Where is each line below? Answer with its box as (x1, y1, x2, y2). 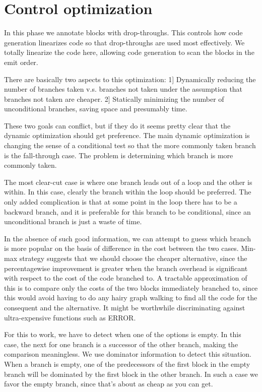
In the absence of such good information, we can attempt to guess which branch (4, 233, 251, 243)
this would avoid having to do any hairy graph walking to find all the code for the (4, 292, 257, 303)
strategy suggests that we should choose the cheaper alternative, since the (19, 253, 247, 263)
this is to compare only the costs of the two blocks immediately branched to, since (4, 282, 258, 293)
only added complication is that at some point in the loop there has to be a (4, 197, 237, 207)
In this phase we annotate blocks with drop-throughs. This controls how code (4, 27, 243, 38)
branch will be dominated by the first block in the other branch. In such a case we (4, 368, 258, 379)
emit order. (4, 56, 38, 67)
